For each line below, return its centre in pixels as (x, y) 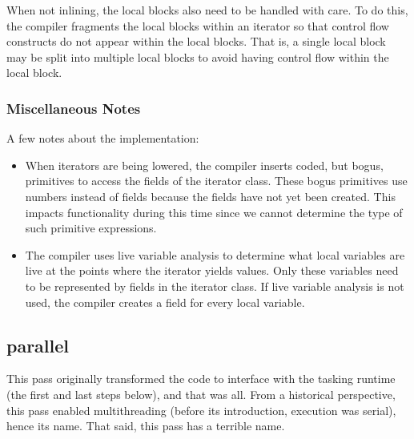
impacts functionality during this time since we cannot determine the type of (214, 212)
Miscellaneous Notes (74, 108)
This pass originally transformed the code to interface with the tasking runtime (201, 379)
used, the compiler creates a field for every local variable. (165, 302)
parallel (38, 345)
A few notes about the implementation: (103, 138)
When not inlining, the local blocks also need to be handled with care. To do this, (207, 10)
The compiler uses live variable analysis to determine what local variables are (215, 254)
